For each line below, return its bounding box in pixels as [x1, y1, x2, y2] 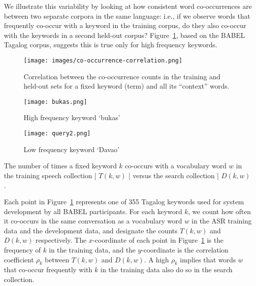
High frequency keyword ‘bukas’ [24, 112, 120, 123]
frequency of [4, 245, 41, 255]
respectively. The [35, 235, 87, 245]
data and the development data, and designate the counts [4, 225, 178, 235]
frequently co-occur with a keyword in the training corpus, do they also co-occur [4, 20, 247, 31]
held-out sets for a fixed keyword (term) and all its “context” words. [24, 81, 229, 91]
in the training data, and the [49, 245, 136, 255]
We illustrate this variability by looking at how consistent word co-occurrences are [4, 1, 252, 11]
